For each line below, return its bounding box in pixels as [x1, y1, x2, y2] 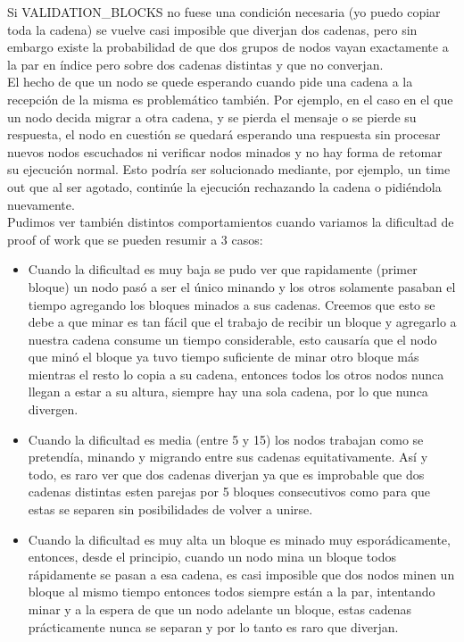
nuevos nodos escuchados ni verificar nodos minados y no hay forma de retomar [7, 142, 443, 161]
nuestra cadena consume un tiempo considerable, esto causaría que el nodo [28, 329, 437, 348]
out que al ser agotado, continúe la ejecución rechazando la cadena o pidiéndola [7, 177, 442, 196]
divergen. [28, 400, 79, 419]
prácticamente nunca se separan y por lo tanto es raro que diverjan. [28, 617, 399, 636]
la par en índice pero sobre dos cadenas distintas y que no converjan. [7, 54, 384, 73]
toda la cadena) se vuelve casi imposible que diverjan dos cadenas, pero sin [7, 20, 418, 38]
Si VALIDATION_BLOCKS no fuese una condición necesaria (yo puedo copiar [7, 3, 441, 21]
